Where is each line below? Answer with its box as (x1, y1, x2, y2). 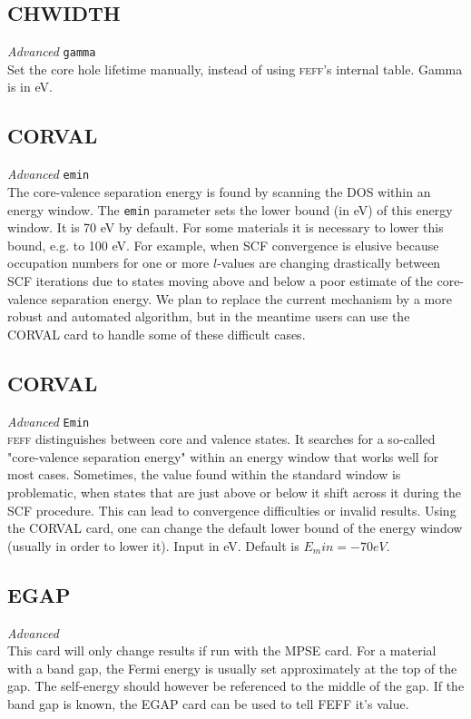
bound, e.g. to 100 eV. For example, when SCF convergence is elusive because (7, 235, 439, 254)
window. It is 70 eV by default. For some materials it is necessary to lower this (7, 218, 444, 237)
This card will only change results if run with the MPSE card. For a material (7, 641, 437, 660)
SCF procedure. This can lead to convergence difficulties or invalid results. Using (7, 500, 456, 519)
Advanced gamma (7, 42, 96, 61)
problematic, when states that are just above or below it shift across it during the (7, 482, 461, 501)
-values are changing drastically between (217, 253, 441, 272)
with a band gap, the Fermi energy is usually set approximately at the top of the (7, 658, 457, 677)
